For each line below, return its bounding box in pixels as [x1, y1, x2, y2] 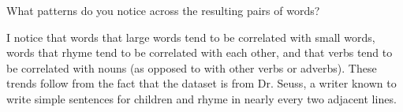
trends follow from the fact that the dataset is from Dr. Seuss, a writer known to [6, 75, 397, 91]
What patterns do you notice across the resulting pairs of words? [6, 2, 320, 18]
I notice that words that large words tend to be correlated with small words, [6, 28, 375, 45]
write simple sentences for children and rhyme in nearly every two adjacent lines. [6, 90, 397, 106]
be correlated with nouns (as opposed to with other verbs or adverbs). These [6, 59, 377, 76]
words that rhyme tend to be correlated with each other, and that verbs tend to [6, 44, 393, 61]
